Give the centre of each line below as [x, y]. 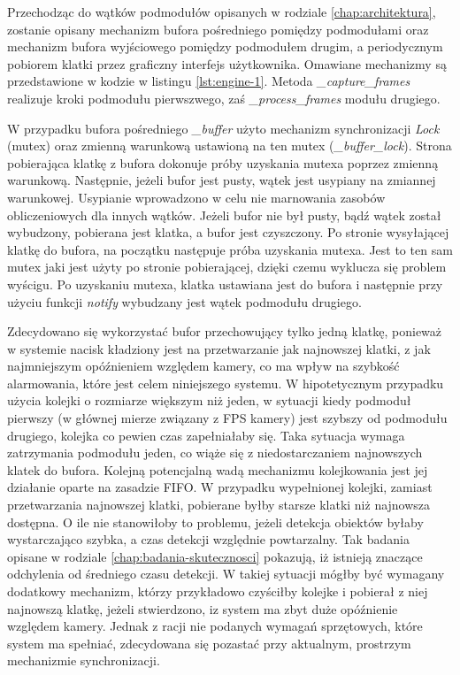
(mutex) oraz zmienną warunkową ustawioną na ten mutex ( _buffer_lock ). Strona [230, 146]
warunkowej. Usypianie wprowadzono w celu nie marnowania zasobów [196, 197]
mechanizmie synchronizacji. [84, 660]
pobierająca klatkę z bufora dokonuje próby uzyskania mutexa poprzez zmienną [223, 162]
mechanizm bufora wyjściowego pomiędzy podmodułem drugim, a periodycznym [225, 46]
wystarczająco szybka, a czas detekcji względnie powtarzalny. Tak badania [208, 539]
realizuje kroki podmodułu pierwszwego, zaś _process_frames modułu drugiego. [224, 98]
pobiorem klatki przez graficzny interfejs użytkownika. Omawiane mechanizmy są [227, 63]
